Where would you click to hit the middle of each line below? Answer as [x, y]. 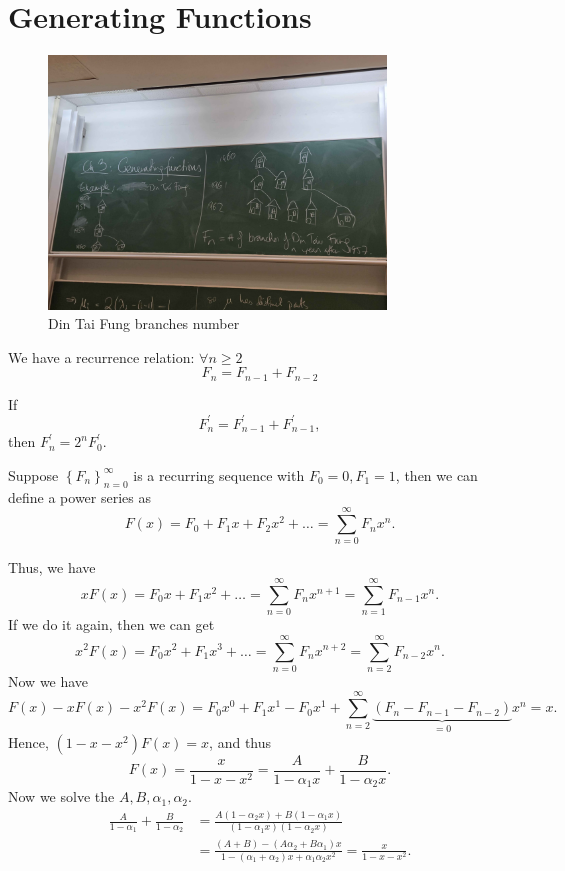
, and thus [240, 741]
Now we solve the [61, 796]
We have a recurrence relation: [101, 356]
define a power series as [79, 496]
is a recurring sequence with [219, 474]
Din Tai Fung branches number [144, 323]
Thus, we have [52, 567]
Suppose [33, 474]
